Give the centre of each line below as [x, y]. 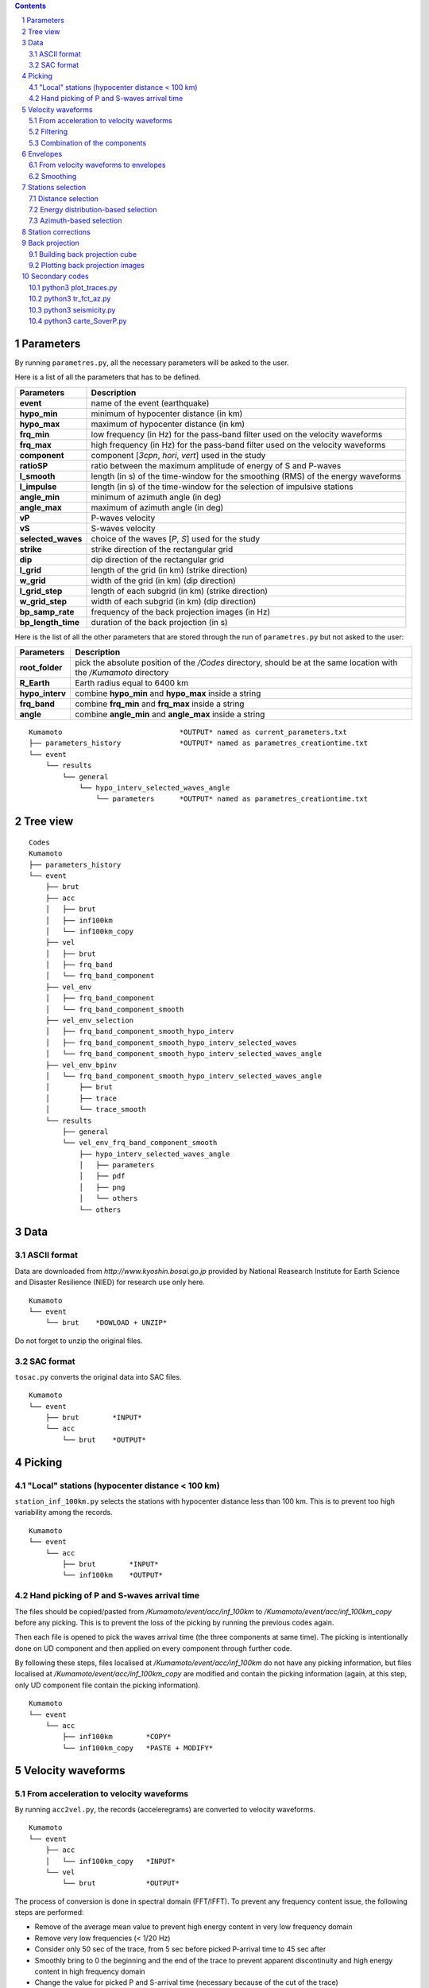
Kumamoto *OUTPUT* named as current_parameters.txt [188, 732]
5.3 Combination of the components [88, 142]
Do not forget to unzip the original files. [79, 1341]
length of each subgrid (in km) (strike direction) [180, 591]
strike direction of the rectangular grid [162, 549]
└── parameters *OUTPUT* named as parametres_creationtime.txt [232, 799]
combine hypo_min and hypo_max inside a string [168, 693]
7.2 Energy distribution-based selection [93, 210]
